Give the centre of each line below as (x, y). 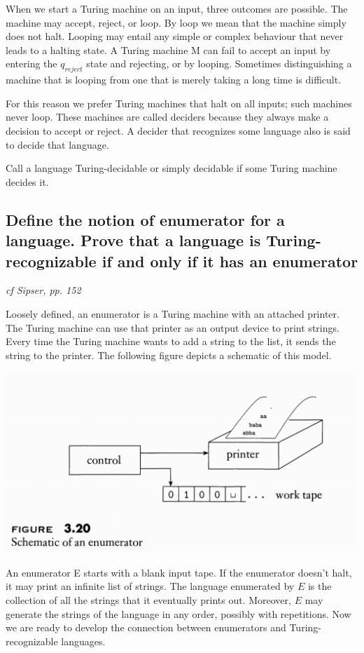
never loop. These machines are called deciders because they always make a (167, 117)
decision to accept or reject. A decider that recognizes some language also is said (178, 130)
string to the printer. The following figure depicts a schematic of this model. (169, 355)
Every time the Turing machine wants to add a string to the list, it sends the (171, 341)
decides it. (27, 181)
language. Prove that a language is (133, 240)
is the (320, 586)
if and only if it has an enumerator (230, 261)
